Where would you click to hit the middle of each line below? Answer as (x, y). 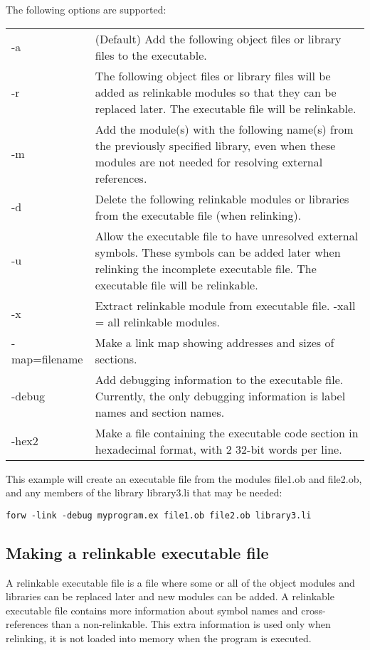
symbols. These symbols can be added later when (218, 252)
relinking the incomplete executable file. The (206, 268)
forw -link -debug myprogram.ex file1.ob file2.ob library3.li (159, 515)
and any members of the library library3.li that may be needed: (144, 492)
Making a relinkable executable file (137, 552)
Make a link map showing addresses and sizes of (215, 342)
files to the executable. (151, 55)
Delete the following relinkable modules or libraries (222, 198)
